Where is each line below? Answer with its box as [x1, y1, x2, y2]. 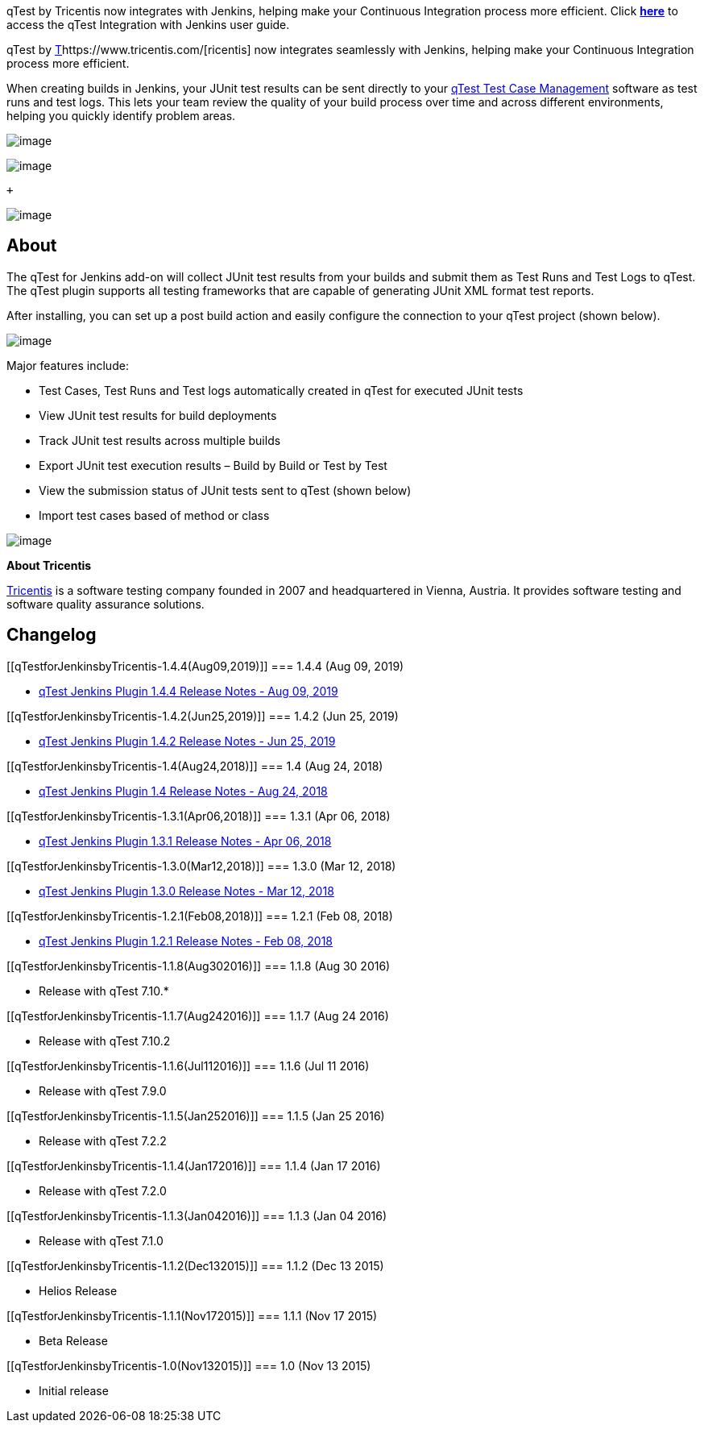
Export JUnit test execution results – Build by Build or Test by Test [39, 458, 387, 472]
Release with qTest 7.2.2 [39, 1133, 167, 1148]
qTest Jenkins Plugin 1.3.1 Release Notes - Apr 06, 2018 [39, 833, 332, 848]
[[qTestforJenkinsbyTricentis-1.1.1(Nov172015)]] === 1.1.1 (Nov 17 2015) [6, 1308, 378, 1323]
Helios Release [39, 1283, 118, 1298]
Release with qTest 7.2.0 [39, 1183, 167, 1198]
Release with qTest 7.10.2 [39, 1033, 171, 1048]
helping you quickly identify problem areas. [6, 109, 236, 123]
